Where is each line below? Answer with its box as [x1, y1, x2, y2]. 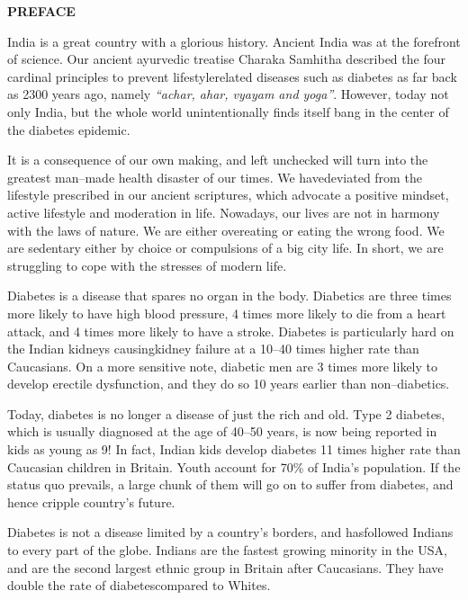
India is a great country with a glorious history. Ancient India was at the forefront [7, 31, 461, 50]
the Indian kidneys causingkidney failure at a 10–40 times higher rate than [7, 339, 419, 358]
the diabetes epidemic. [7, 120, 130, 139]
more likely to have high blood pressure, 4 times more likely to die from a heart [7, 303, 446, 322]
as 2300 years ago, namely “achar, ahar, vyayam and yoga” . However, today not [7, 85, 449, 103]
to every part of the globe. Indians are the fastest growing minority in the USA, [7, 541, 447, 560]
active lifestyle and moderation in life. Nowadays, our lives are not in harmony [7, 202, 440, 221]
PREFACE [7, 2, 76, 20]
